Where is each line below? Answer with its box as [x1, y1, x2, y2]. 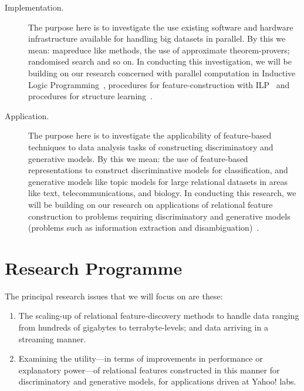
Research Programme [5, 255, 183, 279]
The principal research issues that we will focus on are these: [5, 289, 223, 302]
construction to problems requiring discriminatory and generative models [28, 210, 291, 222]
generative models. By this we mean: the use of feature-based [28, 152, 248, 164]
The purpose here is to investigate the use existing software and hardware [28, 21, 293, 33]
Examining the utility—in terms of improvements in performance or [18, 352, 263, 365]
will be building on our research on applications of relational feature [28, 198, 273, 210]
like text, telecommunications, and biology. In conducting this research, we [28, 187, 296, 199]
